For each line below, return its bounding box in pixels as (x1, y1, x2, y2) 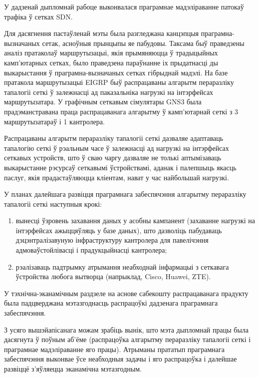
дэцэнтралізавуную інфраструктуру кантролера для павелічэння (15, 235, 209, 245)
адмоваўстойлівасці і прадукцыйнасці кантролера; (15, 245, 167, 255)
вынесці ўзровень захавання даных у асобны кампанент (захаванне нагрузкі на (15, 215, 256, 226)
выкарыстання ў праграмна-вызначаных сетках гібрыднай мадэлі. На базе (4, 67, 228, 77)
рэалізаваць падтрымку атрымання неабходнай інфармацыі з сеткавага (15, 261, 229, 272)
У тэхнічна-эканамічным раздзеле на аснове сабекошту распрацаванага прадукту (4, 288, 249, 298)
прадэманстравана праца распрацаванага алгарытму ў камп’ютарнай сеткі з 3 (4, 106, 239, 116)
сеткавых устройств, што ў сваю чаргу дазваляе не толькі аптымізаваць (4, 152, 222, 163)
